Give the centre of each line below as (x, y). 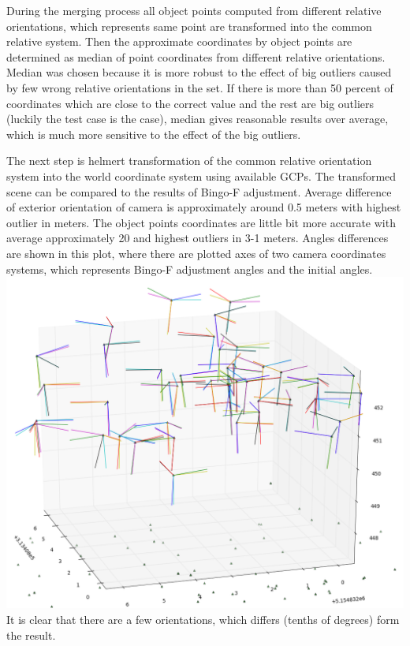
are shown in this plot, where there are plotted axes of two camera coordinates (196, 253)
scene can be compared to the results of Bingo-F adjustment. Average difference (199, 191)
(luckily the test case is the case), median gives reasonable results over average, (198, 119)
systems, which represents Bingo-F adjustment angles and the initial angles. (190, 269)
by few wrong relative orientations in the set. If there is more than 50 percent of (200, 87)
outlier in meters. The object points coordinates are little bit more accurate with (201, 222)
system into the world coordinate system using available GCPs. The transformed (201, 176)
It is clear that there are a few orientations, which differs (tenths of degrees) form (203, 620)
